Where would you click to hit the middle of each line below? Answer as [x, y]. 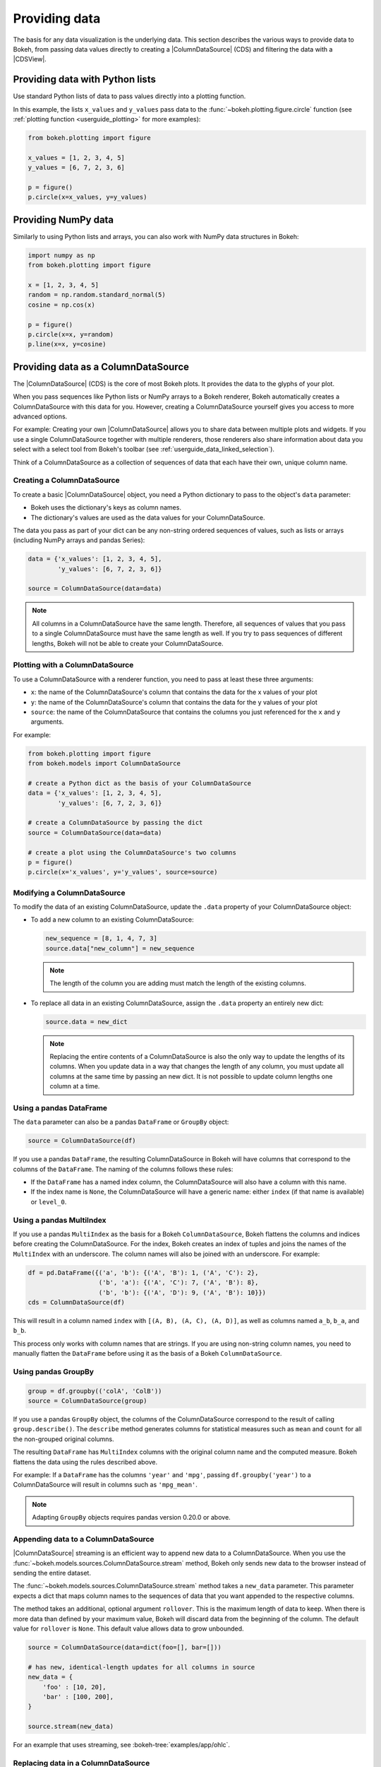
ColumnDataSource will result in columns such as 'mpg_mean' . [105, 1485]
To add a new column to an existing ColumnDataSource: [112, 920]
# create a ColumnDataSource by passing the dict [115, 823]
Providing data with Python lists [85, 80]
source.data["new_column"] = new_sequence [120, 948]
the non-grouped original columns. [64, 1439]
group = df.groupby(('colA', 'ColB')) [95, 1391]
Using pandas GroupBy [54, 1371]
